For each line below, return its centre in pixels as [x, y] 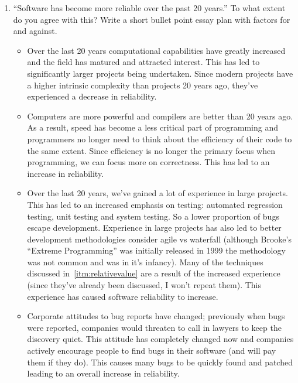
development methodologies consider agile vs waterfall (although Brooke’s [159, 239]
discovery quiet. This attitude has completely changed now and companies [160, 339]
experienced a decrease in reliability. [92, 96]
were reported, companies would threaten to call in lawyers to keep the [154, 327]
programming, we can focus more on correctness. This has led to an [148, 162]
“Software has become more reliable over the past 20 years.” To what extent [149, 8]
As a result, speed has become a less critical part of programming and [153, 127]
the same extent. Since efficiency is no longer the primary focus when [151, 150]
